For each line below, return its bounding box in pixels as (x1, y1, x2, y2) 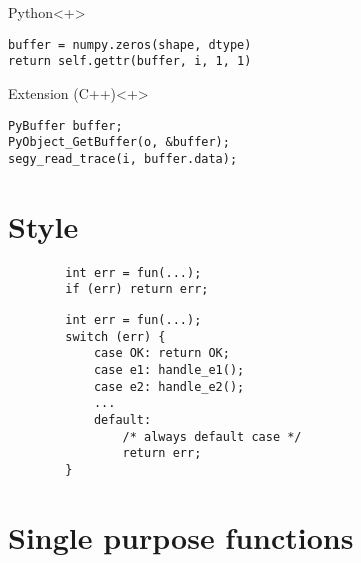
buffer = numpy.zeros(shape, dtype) (8, 37, 252, 52)
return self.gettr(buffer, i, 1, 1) (8, 54, 252, 69)
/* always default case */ (122, 429, 302, 444)
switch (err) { (65, 329, 166, 344)
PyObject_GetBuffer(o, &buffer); (8, 135, 230, 150)
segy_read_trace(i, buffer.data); (8, 151, 238, 166)
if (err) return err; (65, 282, 209, 297)
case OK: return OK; (93, 346, 230, 361)
